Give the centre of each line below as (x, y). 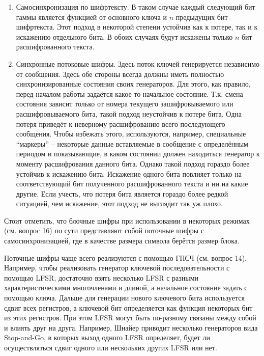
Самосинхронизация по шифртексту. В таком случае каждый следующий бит (136, 7)
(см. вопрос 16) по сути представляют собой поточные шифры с (104, 230)
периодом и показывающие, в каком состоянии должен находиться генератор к (138, 154)
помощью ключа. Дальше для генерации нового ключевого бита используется (124, 298)
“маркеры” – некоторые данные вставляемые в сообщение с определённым (132, 143)
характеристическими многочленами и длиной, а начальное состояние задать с (126, 287)
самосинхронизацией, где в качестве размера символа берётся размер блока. (122, 241)
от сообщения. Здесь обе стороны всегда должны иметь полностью (120, 74)
